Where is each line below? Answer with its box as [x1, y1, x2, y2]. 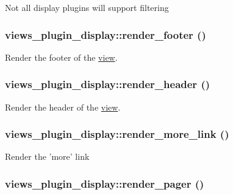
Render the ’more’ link [5, 150, 90, 163]
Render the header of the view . [5, 100, 121, 113]
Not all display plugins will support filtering [5, 1, 169, 13]
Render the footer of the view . [5, 50, 118, 63]
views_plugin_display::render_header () [5, 77, 210, 92]
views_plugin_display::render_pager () [5, 176, 204, 191]
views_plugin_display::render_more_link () [5, 126, 229, 142]
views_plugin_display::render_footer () [5, 27, 206, 42]
